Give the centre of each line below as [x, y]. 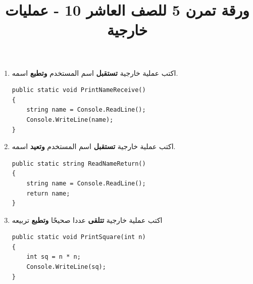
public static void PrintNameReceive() [79, 90]
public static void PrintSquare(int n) [79, 237]
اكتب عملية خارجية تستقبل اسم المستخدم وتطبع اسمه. [95, 73]
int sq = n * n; [54, 257]
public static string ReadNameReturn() [79, 163]
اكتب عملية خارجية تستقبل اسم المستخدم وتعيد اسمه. [94, 146]
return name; [48, 193]
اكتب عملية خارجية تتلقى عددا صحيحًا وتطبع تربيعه [87, 220]
